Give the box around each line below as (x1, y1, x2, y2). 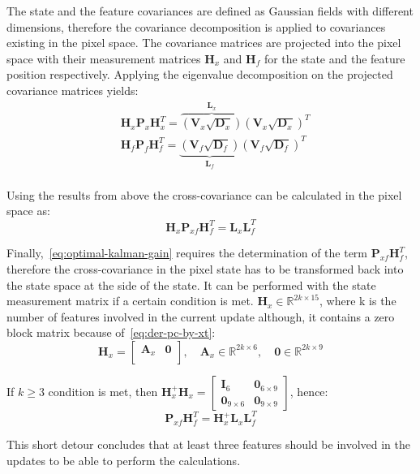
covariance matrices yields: (6, 81, 139, 98)
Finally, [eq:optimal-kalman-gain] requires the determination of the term (6, 244, 367, 261)
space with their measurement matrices (6, 50, 201, 67)
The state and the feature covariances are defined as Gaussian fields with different (6, 2, 414, 19)
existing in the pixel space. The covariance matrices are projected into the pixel (6, 34, 401, 51)
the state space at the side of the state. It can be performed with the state (6, 276, 376, 293)
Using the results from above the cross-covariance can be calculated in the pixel (6, 186, 402, 203)
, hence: (289, 382, 328, 399)
